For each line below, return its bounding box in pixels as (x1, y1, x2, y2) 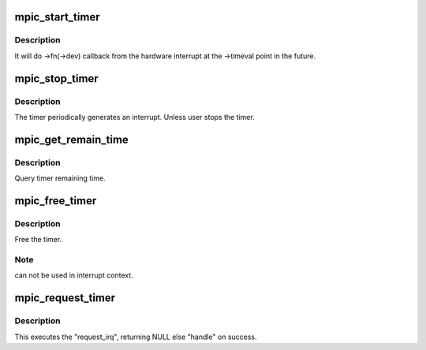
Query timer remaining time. (14, 173, 106, 183)
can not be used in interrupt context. (14, 270, 133, 280)
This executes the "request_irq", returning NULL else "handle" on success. (14, 332, 257, 341)
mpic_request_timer (14, 292, 116, 305)
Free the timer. (14, 235, 62, 244)
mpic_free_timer (14, 194, 97, 207)
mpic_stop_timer (14, 72, 99, 85)
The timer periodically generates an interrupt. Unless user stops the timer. (14, 112, 256, 121)
